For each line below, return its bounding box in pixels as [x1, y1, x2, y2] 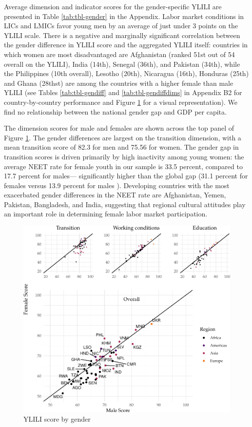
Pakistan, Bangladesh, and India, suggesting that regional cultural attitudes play [4, 199, 246, 209]
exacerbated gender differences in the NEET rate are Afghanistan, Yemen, [4, 190, 226, 200]
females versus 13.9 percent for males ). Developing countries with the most [4, 180, 230, 190]
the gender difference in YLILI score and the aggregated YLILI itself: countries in [4, 39, 248, 50]
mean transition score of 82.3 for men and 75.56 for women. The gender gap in [4, 142, 239, 152]
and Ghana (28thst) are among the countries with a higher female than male [4, 78, 233, 88]
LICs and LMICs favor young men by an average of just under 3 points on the [4, 20, 238, 31]
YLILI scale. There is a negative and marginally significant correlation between [4, 30, 240, 40]
